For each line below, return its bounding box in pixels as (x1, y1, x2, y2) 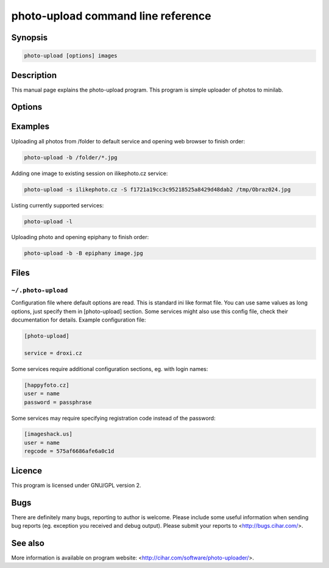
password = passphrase (24, 398, 92, 406)
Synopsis (11, 32, 48, 43)
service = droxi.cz (24, 350, 82, 356)
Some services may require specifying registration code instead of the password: (11, 414, 216, 422)
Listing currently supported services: (11, 201, 104, 209)
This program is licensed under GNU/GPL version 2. (11, 481, 141, 489)
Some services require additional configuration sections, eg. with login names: (11, 365, 208, 372)
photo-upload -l (24, 218, 73, 225)
